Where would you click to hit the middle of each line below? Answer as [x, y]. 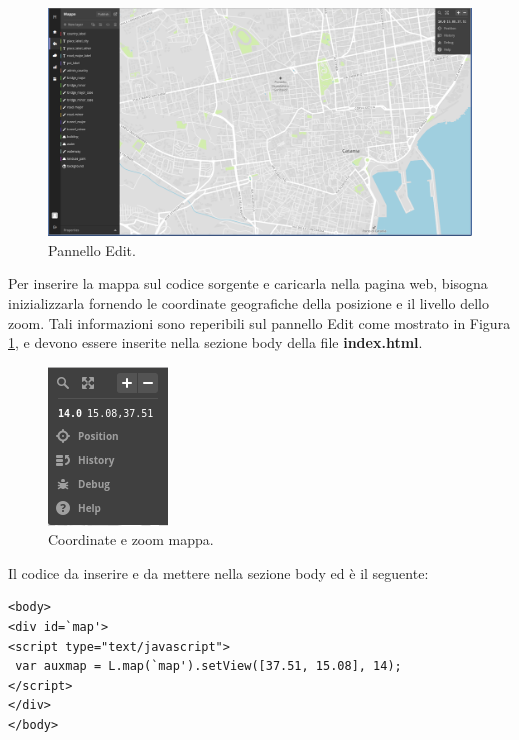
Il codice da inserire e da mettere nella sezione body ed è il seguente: [218, 572]
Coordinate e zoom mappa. [131, 539]
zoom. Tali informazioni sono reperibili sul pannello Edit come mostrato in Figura [259, 322]
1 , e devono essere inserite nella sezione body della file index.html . [215, 342]
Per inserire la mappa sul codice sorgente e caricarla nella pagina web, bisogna [248, 283]
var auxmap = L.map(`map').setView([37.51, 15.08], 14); [208, 666]
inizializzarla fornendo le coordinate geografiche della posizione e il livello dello [248, 302]
